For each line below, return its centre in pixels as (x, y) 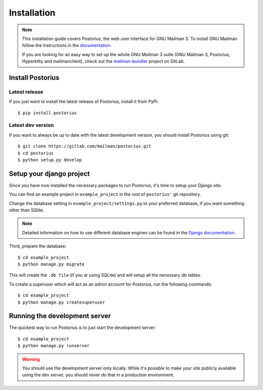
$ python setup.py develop (50, 160)
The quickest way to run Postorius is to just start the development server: (83, 328)
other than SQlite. (27, 210)
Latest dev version (31, 125)
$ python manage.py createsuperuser (61, 302)
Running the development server (60, 316)
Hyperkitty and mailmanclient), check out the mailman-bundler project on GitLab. (103, 62)
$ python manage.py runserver (54, 346)
